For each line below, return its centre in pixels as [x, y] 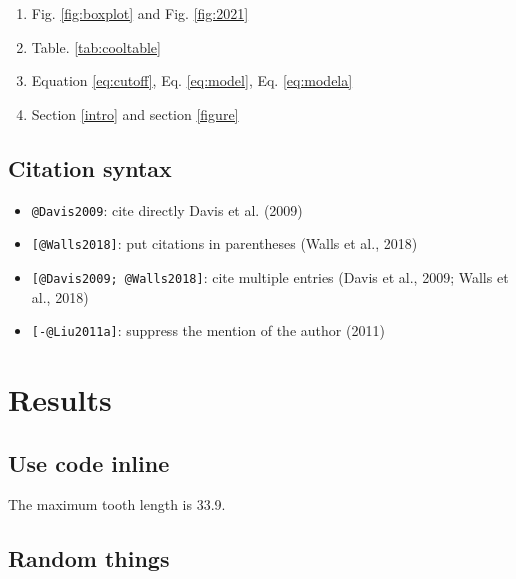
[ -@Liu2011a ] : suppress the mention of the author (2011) [208, 330]
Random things [89, 558]
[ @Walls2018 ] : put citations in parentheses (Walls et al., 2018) [224, 243]
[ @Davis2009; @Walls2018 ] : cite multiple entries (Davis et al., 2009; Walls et [270, 276]
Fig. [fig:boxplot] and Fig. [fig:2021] [140, 13]
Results [60, 398]
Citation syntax [90, 167]
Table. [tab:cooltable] [96, 46]
